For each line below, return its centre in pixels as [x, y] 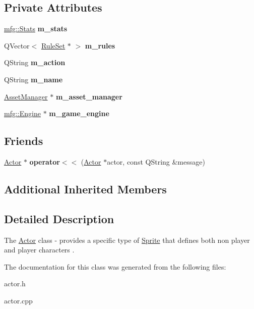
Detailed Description [59, 218]
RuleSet [53, 45]
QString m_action [35, 62]
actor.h [15, 284]
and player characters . [39, 250]
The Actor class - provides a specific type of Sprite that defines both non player [127, 240]
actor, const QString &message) [156, 161]
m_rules [100, 45]
